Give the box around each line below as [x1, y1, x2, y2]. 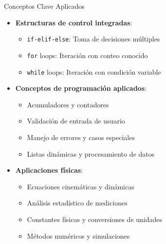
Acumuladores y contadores [27, 99, 109, 109]
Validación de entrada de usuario [27, 116, 125, 126]
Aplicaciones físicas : [15, 165, 83, 175]
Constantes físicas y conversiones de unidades [27, 214, 163, 224]
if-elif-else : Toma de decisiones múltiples [27, 34, 160, 44]
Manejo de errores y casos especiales [27, 132, 135, 142]
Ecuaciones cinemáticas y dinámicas [27, 181, 134, 191]
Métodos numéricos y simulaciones [27, 230, 130, 241]
